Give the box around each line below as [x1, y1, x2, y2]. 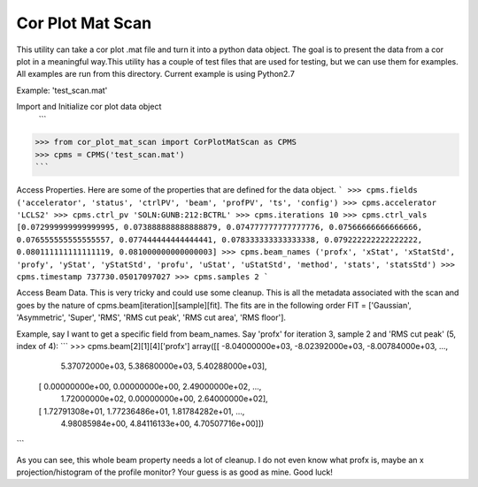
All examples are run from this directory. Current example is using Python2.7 [16, 69, 296, 80]
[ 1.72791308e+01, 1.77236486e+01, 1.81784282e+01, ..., [38, 406, 245, 416]
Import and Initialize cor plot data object [16, 102, 162, 112]
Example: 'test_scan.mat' [16, 85, 108, 95]
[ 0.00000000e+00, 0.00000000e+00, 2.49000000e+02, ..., [38, 381, 262, 392]
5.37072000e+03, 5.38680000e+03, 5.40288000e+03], [60, 361, 267, 371]
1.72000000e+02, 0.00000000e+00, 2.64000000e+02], [60, 393, 269, 404]
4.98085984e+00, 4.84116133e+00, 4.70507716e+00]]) [60, 418, 265, 429]
